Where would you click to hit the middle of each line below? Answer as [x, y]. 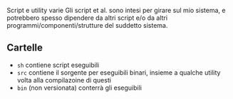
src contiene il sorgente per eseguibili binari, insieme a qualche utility [119, 72]
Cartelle [25, 48]
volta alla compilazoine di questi [64, 80]
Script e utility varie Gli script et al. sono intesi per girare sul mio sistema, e [116, 10]
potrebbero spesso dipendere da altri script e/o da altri [87, 18]
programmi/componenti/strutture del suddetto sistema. [87, 25]
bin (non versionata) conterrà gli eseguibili [79, 88]
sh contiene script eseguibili [58, 65]
